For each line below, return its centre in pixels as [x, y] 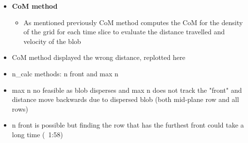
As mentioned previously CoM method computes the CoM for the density [133, 22]
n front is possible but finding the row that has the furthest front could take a [128, 125]
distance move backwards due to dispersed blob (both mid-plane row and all [125, 99]
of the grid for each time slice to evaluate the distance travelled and [124, 32]
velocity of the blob [52, 41]
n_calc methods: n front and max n [65, 73]
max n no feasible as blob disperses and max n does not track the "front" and [127, 90]
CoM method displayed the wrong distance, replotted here [99, 57]
